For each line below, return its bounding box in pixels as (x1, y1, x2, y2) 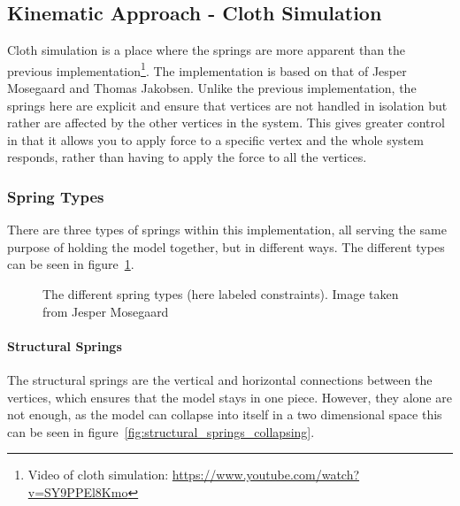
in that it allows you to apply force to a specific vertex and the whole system (7, 130, 424, 149)
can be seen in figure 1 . (7, 255, 134, 273)
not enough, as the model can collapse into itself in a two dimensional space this (7, 405, 442, 424)
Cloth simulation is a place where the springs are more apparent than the (7, 41, 406, 59)
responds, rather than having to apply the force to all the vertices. (7, 148, 367, 166)
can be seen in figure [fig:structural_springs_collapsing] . (7, 422, 315, 441)
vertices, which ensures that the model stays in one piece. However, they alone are (7, 387, 452, 406)
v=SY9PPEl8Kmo (27, 482, 128, 501)
